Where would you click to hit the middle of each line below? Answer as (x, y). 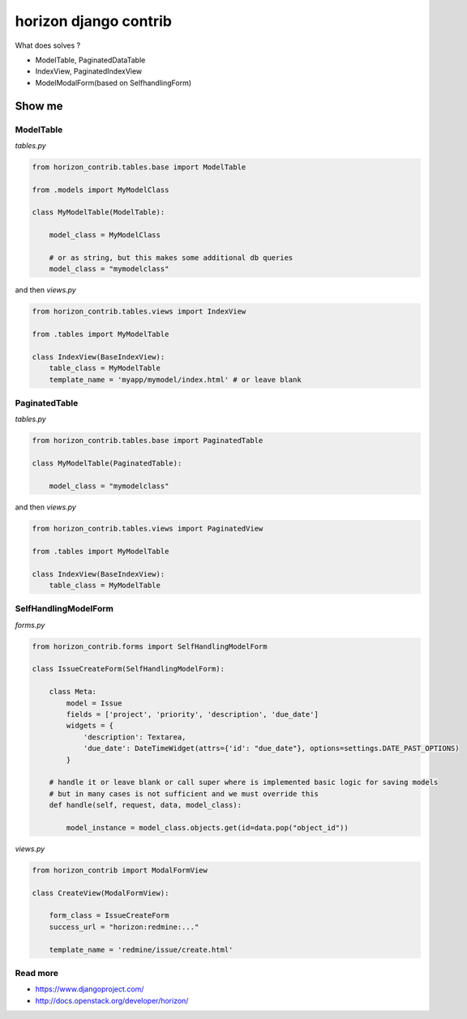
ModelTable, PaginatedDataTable (90, 60)
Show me (39, 106)
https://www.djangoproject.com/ (90, 989)
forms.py (30, 625)
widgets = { (90, 726)
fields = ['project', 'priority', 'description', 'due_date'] (193, 714)
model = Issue (94, 703)
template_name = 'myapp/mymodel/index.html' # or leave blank (175, 379)
